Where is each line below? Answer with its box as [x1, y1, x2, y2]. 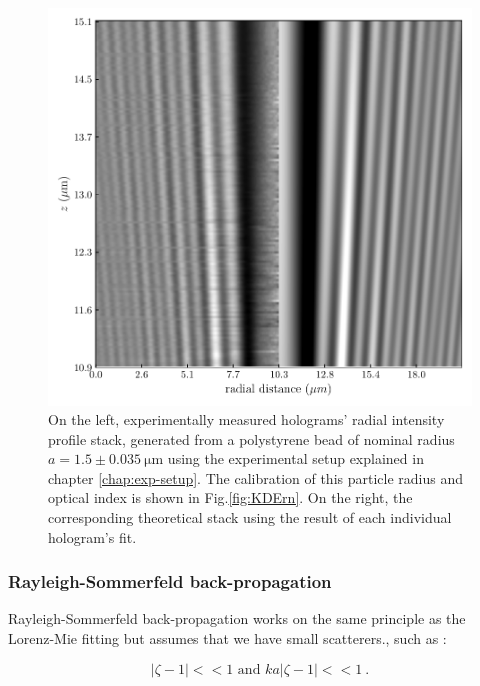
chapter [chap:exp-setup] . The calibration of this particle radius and [48, 467, 464, 488]
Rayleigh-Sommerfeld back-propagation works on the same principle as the [8, 608, 466, 629]
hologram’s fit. [48, 526, 137, 547]
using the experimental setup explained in [167, 448, 424, 469]
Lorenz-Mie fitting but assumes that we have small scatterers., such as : [8, 628, 447, 649]
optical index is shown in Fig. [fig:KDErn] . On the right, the [48, 487, 413, 508]
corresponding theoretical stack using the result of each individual [48, 507, 452, 528]
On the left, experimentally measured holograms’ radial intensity [48, 409, 445, 430]
